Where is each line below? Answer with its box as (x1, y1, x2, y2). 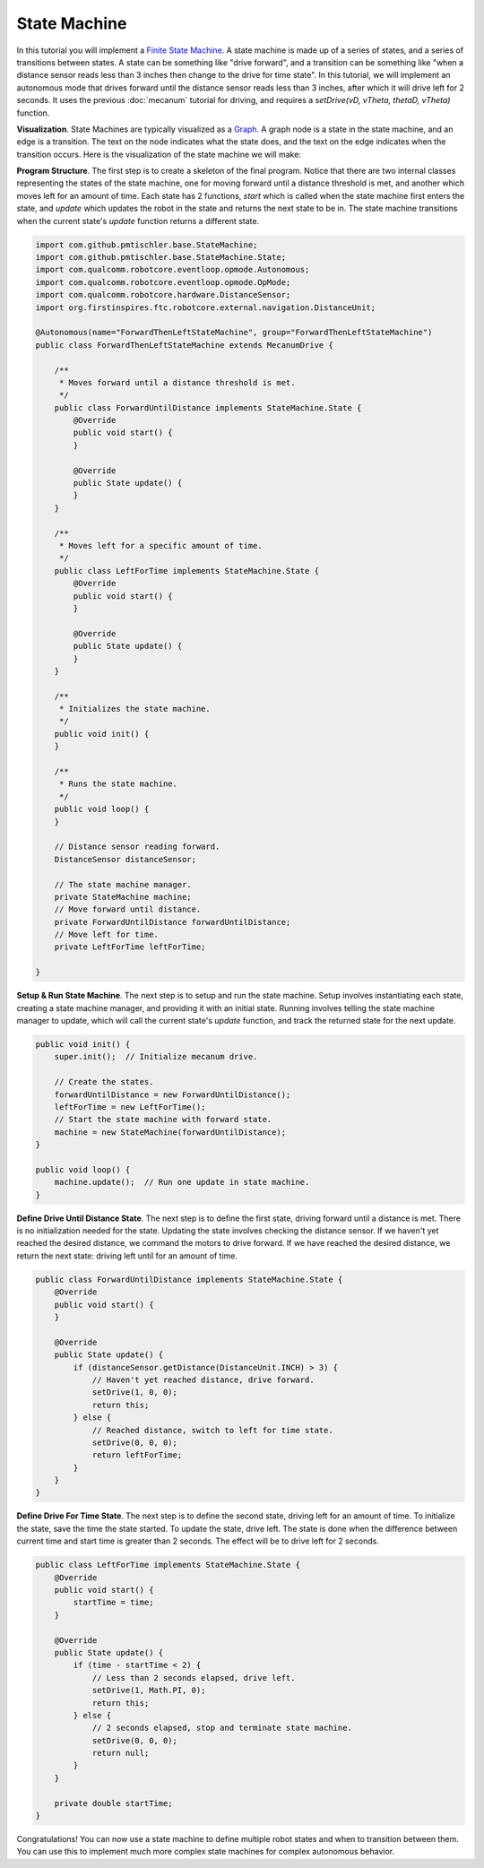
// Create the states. (54, 1077, 154, 1087)
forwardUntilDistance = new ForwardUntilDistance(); (54, 1089, 291, 1100)
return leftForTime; (91, 1450, 183, 1460)
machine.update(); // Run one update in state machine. (54, 1177, 310, 1188)
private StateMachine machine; (54, 892, 192, 902)
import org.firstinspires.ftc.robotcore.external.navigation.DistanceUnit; (35, 302, 376, 313)
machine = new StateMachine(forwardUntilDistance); (54, 1127, 287, 1137)
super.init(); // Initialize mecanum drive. (54, 1051, 258, 1062)
